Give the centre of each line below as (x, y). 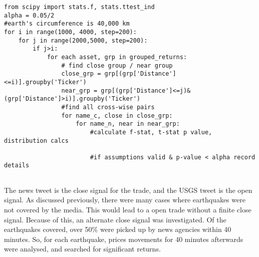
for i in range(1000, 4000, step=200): (70, 32)
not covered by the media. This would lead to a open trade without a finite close (128, 209)
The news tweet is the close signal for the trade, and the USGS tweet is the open (128, 190)
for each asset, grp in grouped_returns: (117, 57)
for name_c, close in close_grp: (117, 115)
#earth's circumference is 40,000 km (67, 24)
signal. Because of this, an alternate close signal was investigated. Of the (115, 219)
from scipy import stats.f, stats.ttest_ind (79, 7)
